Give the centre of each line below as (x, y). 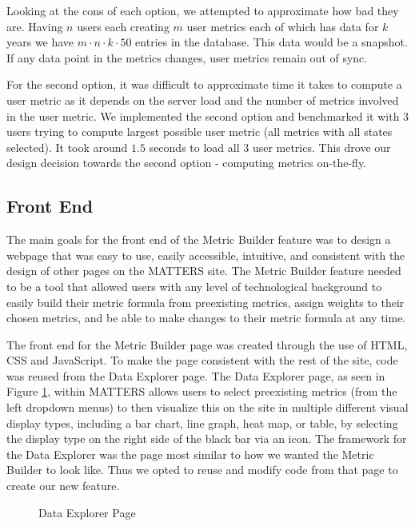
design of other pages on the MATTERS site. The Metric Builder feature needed (204, 271)
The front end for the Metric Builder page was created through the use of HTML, (207, 344)
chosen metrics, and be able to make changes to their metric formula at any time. (206, 318)
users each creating (123, 26)
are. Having (35, 26)
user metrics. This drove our (321, 147)
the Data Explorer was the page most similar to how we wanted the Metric (190, 454)
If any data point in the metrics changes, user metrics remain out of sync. (187, 57)
